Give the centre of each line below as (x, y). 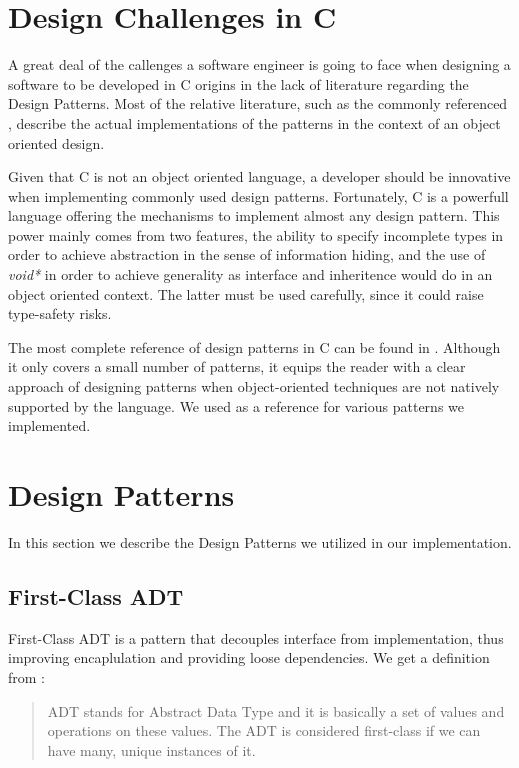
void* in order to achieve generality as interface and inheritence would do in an (250, 274)
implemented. (49, 425)
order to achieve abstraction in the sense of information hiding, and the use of (247, 254)
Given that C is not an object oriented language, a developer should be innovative (259, 176)
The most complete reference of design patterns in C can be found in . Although (254, 346)
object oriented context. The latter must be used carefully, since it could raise (246, 293)
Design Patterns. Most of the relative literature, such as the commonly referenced (258, 103)
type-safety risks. (60, 313)
